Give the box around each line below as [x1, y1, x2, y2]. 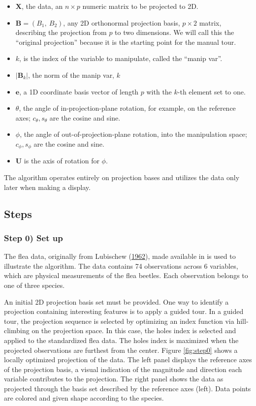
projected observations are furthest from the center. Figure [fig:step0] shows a [4, 344, 238, 355]
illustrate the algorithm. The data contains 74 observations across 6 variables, [4, 260, 238, 271]
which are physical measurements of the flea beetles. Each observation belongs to [4, 270, 248, 281]
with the [146, 86, 172, 96]
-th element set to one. [177, 86, 246, 96]
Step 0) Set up [4, 231, 63, 244]
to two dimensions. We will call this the [115, 27, 234, 37]
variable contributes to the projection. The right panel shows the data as [4, 374, 224, 384]
